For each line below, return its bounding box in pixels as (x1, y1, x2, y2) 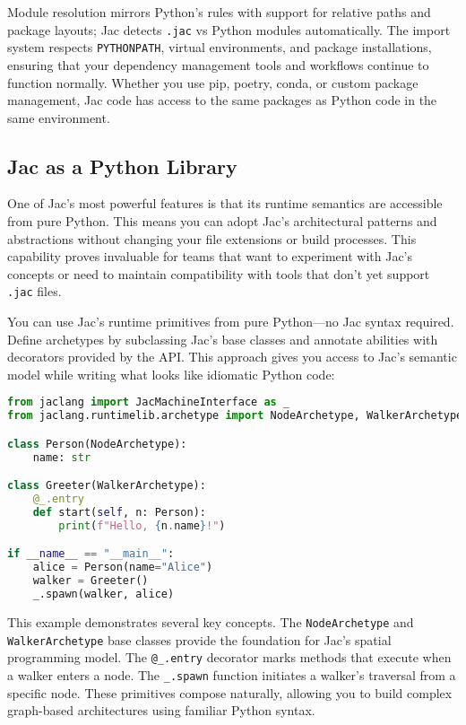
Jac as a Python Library (7, 152, 237, 179)
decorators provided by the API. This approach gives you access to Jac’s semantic (7, 347, 457, 366)
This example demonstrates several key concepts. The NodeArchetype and (7, 612, 414, 631)
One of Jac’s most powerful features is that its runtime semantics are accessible (7, 194, 443, 213)
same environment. (7, 108, 110, 127)
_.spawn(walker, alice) (32, 588, 175, 601)
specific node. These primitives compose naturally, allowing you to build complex (7, 683, 453, 702)
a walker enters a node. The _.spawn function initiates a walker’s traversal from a (7, 665, 456, 684)
